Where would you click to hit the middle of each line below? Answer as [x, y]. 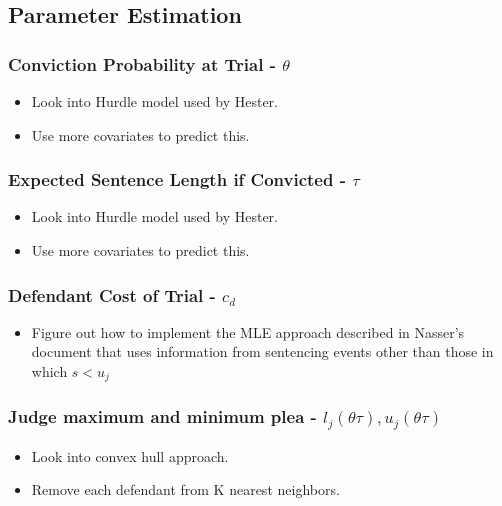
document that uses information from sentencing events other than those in [262, 351]
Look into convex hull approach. [130, 455]
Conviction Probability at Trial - [142, 63]
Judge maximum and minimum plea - [162, 416]
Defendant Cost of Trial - [112, 294]
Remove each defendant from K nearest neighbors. [185, 489]
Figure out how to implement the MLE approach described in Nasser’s [248, 331]
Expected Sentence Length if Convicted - [177, 179]
